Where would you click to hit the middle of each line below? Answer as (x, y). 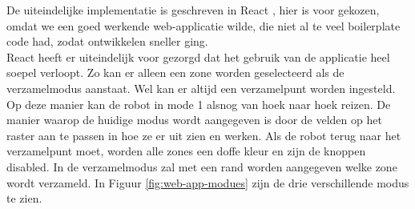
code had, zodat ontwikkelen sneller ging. (107, 41)
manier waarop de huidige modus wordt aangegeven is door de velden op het (194, 120)
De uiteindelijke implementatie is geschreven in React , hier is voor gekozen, (193, 10)
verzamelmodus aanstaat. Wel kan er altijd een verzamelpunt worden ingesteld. (201, 88)
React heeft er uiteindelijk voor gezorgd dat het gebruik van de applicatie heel (198, 56)
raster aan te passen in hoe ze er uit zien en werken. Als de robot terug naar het (204, 135)
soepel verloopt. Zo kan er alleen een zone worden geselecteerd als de (175, 72)
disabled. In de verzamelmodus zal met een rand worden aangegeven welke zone (202, 166)
